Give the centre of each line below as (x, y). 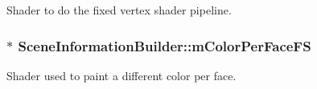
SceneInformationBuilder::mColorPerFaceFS (165, 45)
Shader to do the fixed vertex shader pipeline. (119, 10)
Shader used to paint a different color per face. (121, 75)
